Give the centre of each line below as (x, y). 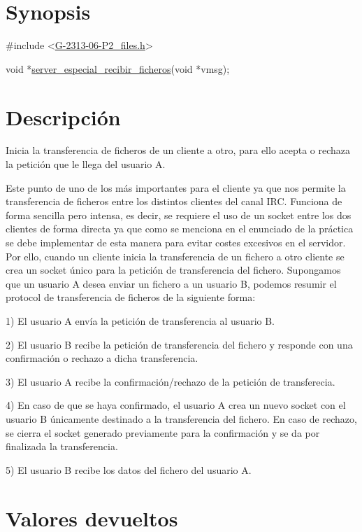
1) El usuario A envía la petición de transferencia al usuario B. (140, 320)
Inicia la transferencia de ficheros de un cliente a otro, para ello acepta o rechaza (178, 150)
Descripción (63, 117)
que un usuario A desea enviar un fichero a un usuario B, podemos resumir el (171, 283)
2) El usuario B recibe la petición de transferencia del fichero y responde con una (179, 344)
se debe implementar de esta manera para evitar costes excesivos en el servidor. (176, 242)
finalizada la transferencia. (62, 446)
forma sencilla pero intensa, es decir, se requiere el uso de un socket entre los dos (179, 215)
